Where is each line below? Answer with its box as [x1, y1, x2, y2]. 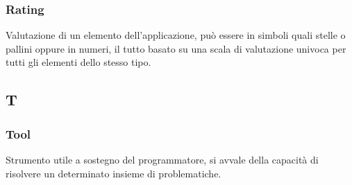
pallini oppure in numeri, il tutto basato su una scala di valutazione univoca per [6, 41, 346, 55]
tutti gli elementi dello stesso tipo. [6, 55, 151, 69]
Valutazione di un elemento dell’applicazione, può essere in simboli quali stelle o [6, 28, 346, 42]
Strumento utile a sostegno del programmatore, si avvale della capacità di [6, 152, 319, 166]
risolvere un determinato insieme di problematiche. [6, 166, 221, 180]
